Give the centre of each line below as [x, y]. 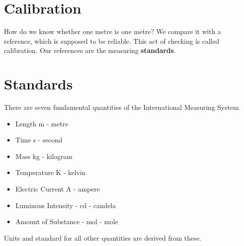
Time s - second [39, 140]
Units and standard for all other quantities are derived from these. [103, 237]
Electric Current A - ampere [58, 189]
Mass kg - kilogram [44, 156]
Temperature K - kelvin [51, 172]
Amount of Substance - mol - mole [67, 221]
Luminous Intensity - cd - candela [66, 205]
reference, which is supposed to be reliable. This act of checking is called [112, 41]
